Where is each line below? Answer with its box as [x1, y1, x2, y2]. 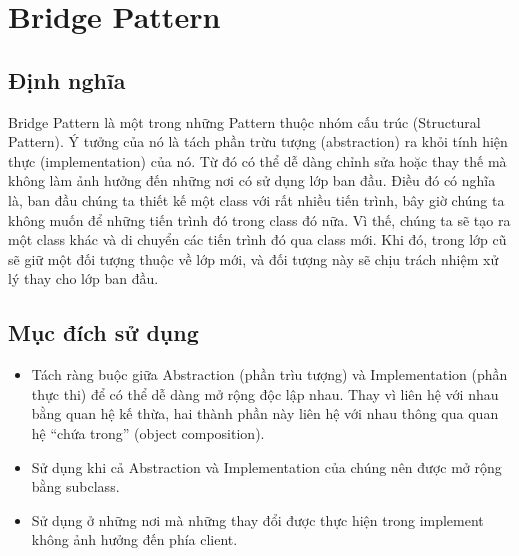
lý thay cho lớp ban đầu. [8, 268, 159, 289]
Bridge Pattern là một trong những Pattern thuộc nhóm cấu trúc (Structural [8, 111, 481, 132]
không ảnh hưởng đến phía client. [31, 529, 238, 550]
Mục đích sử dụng [8, 317, 199, 348]
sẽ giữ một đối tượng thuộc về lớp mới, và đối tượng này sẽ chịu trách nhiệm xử [8, 248, 499, 269]
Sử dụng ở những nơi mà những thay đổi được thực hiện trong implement [31, 509, 484, 530]
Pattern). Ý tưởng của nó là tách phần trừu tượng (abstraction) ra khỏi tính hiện [8, 131, 508, 152]
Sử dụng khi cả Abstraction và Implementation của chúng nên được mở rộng [31, 456, 502, 477]
